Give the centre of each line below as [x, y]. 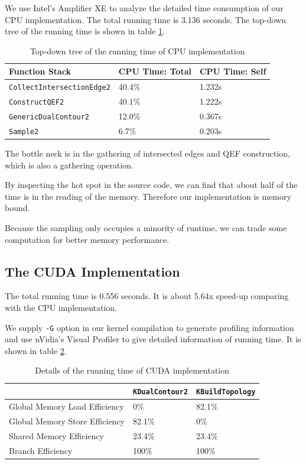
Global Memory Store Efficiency [67, 421]
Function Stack [40, 71]
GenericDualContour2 [49, 117]
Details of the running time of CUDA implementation [132, 370]
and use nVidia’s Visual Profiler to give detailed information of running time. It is [153, 339]
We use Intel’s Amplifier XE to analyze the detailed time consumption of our [144, 8]
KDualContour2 [161, 392]
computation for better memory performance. [87, 239]
